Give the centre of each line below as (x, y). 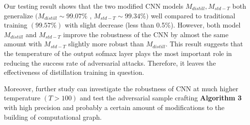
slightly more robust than (106, 44)
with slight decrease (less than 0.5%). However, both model (153, 25)
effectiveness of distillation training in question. (74, 72)
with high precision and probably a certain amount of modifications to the (114, 107)
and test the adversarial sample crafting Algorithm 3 (161, 98)
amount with (23, 44)
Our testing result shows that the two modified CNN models (94, 6)
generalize (18, 15)
